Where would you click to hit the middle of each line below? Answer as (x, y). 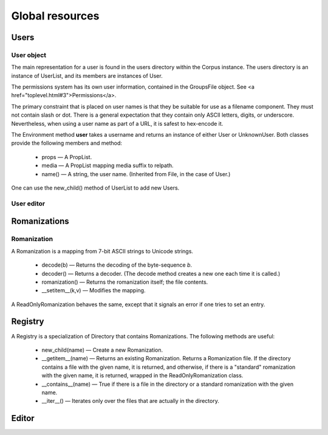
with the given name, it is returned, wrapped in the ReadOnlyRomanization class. (142, 375)
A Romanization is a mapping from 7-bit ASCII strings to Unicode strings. (102, 251)
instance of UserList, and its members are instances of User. (87, 75)
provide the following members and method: (67, 143)
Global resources (55, 16)
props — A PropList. (67, 157)
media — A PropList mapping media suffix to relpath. (108, 166)
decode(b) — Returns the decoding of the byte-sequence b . (117, 265)
